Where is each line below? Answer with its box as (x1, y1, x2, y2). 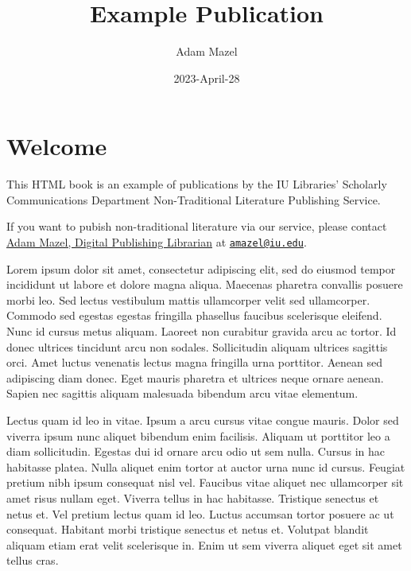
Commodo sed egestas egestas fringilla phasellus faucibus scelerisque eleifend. (6, 307, 382, 324)
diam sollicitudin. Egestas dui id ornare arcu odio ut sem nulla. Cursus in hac (6, 443, 386, 460)
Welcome (6, 130, 107, 162)
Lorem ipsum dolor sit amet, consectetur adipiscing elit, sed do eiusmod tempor (6, 260, 396, 277)
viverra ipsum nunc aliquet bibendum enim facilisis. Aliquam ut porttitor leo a (6, 427, 390, 444)
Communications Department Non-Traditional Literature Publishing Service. (6, 191, 381, 208)
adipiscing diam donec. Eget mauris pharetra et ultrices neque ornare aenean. (6, 369, 384, 386)
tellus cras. (6, 552, 59, 569)
